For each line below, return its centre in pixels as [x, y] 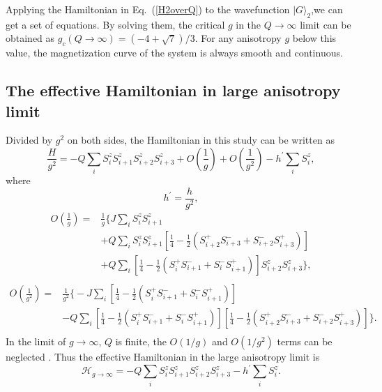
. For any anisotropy [238, 38]
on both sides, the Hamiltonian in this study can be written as [201, 140]
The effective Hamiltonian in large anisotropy [173, 90]
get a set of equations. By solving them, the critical [115, 24]
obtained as [30, 38]
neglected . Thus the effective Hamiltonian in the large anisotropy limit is [163, 357]
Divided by [29, 140]
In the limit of [36, 341]
